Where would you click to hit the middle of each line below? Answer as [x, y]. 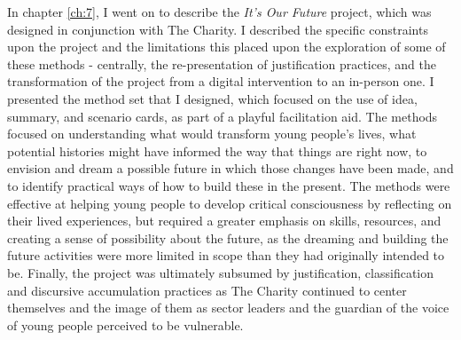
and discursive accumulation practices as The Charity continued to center [207, 290]
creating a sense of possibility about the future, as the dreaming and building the [228, 237]
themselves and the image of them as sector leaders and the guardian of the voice [228, 308]
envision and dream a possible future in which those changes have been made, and [230, 168]
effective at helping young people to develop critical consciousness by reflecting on [230, 203]
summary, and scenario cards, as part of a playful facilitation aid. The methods [223, 116]
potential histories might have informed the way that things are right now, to [217, 150]
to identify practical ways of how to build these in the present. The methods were [229, 185]
